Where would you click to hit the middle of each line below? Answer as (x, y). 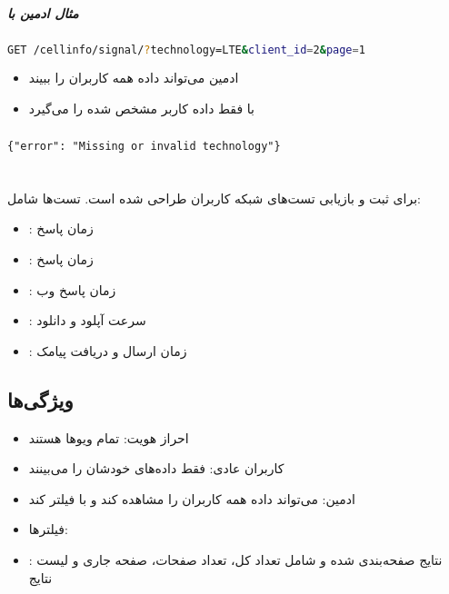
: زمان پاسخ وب (72, 289)
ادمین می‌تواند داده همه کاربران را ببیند (134, 78)
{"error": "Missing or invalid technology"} (144, 146)
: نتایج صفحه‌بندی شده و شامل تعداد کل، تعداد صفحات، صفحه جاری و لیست (235, 559)
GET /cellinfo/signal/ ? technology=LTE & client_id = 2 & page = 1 (186, 49)
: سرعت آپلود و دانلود (87, 320)
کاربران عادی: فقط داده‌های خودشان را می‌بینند (156, 468)
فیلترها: (48, 529)
